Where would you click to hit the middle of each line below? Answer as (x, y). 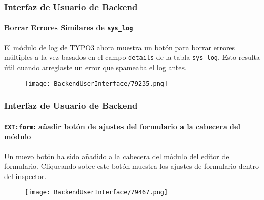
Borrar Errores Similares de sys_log (69, 27)
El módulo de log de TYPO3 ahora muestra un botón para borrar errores (120, 47)
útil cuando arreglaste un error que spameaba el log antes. (95, 67)
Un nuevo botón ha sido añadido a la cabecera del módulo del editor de (117, 156)
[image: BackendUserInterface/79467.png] (96, 193)
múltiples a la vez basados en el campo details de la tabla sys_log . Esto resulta (132, 57)
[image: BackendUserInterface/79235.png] (96, 84)
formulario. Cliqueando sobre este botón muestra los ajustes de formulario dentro (131, 166)
